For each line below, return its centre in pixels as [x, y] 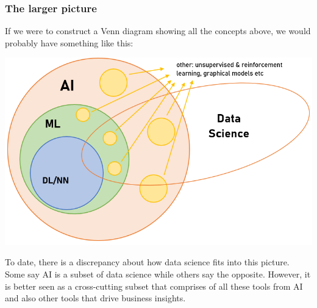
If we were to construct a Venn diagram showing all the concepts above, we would [158, 31]
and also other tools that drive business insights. [95, 298]
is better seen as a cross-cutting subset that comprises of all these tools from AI [154, 286]
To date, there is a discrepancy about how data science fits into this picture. [147, 262]
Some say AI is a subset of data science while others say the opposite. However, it [158, 274]
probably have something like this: [69, 42]
